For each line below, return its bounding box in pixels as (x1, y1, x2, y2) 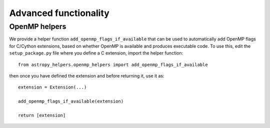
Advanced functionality (9, 7, 109, 18)
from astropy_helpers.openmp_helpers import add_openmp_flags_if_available (18, 61, 208, 67)
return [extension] (18, 112, 66, 118)
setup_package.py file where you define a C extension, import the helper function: (9, 50, 183, 56)
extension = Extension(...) (18, 84, 87, 90)
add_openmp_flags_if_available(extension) (18, 98, 124, 104)
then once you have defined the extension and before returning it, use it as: (9, 72, 164, 78)
